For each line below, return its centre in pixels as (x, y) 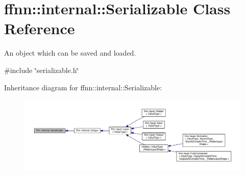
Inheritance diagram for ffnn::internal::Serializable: (83, 87)
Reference (40, 28)
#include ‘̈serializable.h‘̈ (42, 70)
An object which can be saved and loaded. (70, 53)
